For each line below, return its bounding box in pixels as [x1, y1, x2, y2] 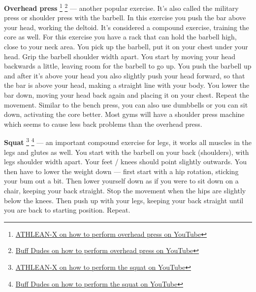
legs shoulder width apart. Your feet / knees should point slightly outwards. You [4, 156, 247, 167]
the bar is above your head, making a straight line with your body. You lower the [4, 80, 250, 90]
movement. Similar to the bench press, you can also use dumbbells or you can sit [4, 99, 248, 109]
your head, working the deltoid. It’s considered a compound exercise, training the [4, 22, 249, 32]
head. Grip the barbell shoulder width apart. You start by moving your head [4, 51, 235, 61]
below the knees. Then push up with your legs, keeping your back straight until [4, 195, 244, 205]
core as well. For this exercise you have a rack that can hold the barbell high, [4, 32, 237, 42]
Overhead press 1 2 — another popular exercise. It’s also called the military [4, 1, 239, 13]
